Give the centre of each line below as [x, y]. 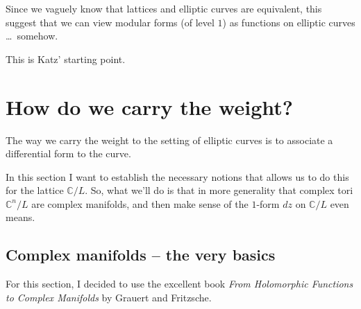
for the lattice [35, 190]
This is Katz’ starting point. [66, 59]
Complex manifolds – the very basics [141, 255]
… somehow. [32, 36]
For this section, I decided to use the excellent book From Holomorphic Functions [179, 284]
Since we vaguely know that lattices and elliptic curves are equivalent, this [164, 8]
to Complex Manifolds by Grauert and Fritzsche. [109, 297]
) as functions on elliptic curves [289, 22]
